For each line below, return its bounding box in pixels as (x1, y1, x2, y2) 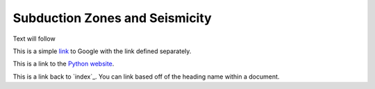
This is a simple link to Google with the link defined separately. (12, 47, 192, 55)
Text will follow (12, 34, 56, 43)
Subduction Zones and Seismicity (12, 10, 212, 26)
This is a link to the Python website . (12, 59, 115, 68)
